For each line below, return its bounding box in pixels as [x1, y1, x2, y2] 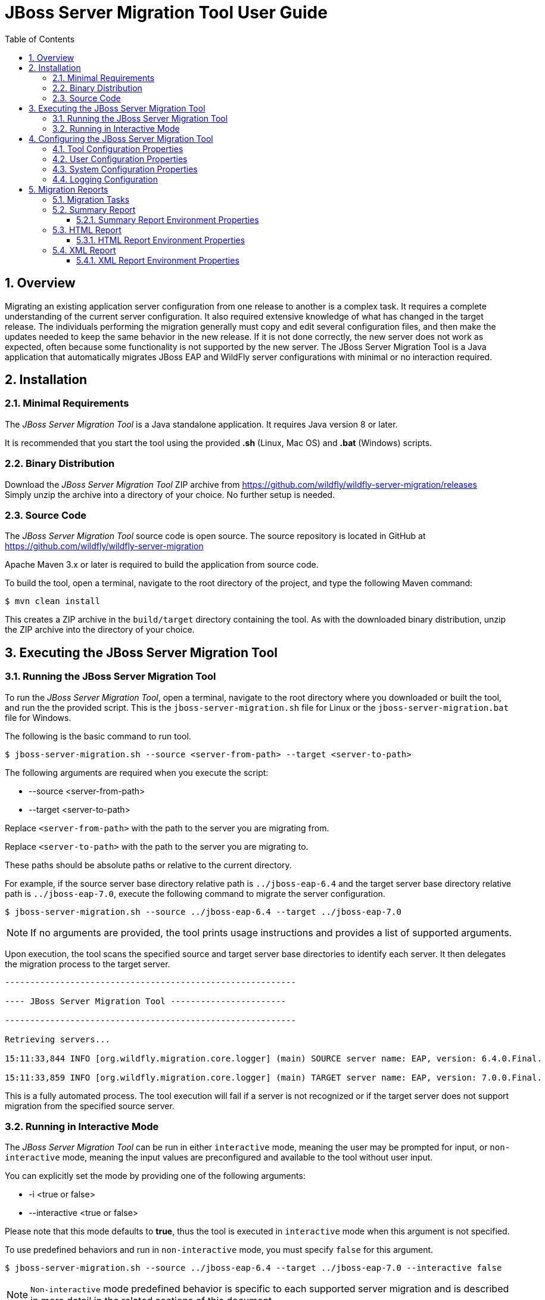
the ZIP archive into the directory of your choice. [5, 624, 195, 635]
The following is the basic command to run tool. [5, 731, 191, 741]
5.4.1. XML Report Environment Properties [76, 255, 239, 265]
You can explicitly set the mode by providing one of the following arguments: [5, 1171, 306, 1181]
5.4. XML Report [52, 244, 116, 255]
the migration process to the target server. [5, 958, 170, 969]
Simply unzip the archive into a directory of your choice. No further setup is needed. [5, 489, 335, 500]
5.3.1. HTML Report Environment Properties [76, 234, 245, 245]
